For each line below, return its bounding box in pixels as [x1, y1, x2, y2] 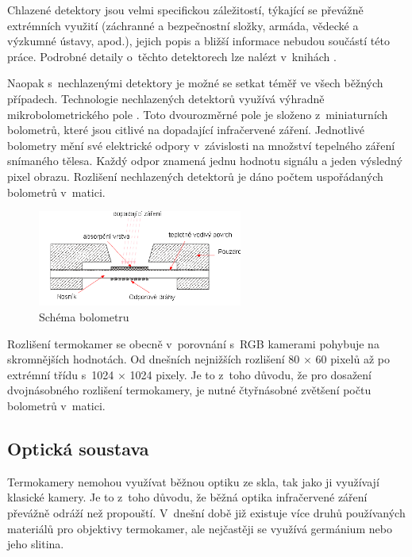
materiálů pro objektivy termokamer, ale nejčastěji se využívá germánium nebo [7, 520, 392, 536]
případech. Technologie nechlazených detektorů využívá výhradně [7, 90, 325, 106]
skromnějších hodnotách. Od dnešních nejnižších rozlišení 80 [7, 351, 300, 367]
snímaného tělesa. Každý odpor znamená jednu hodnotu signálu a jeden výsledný [7, 152, 402, 169]
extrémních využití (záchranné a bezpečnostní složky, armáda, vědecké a [7, 17, 359, 33]
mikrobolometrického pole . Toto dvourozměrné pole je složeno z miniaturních [7, 106, 388, 122]
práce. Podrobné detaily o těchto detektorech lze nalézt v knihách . [7, 48, 337, 64]
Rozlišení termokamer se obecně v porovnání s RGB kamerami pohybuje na [7, 335, 379, 351]
